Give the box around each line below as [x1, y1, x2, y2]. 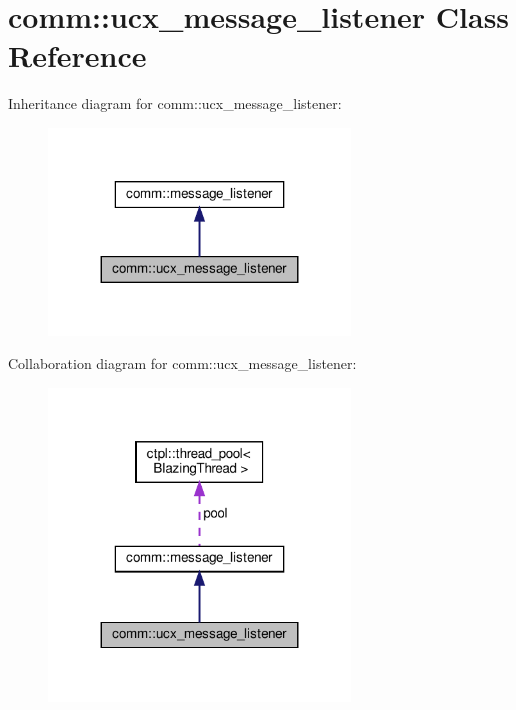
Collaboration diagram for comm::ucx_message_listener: [8, 353, 357, 374]
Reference [8, 35, 147, 76]
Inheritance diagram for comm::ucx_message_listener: [8, 93, 342, 114]
